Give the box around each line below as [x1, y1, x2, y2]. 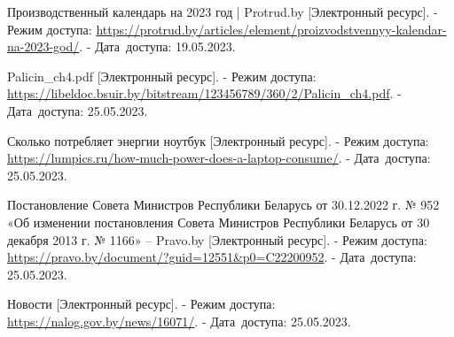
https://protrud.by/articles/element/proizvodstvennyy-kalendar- [96, 19, 447, 38]
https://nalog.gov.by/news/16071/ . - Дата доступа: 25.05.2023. [7, 311, 351, 330]
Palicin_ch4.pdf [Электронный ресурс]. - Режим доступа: [7, 66, 317, 85]
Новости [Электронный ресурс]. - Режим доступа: [7, 295, 276, 313]
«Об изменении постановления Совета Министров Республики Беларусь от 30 [7, 212, 430, 231]
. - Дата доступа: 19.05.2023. [79, 37, 236, 56]
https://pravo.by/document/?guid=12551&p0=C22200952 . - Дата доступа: [7, 248, 417, 266]
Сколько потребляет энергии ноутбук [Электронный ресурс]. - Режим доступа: [7, 131, 429, 149]
